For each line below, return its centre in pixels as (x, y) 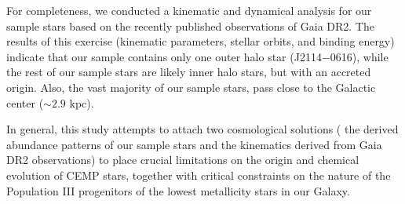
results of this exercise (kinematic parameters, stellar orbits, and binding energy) (201, 41)
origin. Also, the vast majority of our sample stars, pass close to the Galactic (191, 87)
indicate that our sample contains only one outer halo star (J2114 (164, 56)
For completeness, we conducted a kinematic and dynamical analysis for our (189, 10)
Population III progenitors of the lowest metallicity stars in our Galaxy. (178, 190)
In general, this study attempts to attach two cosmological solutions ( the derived (202, 129)
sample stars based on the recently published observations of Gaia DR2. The (190, 25)
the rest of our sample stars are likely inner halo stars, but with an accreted (189, 72)
